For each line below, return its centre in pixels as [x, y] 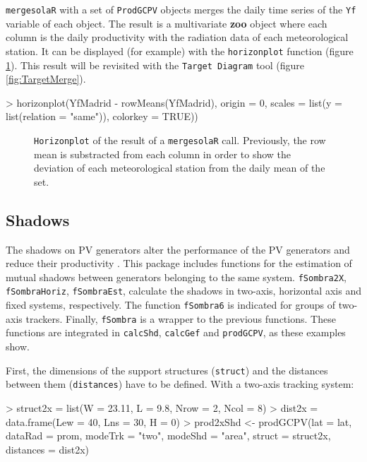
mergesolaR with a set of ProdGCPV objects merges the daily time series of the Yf [181, 9]
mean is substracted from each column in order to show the [163, 154]
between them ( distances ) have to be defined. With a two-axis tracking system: [180, 384]
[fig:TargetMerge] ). [46, 79]
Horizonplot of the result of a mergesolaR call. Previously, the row [180, 140]
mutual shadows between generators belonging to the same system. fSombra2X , [176, 277]
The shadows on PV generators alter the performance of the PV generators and [178, 249]
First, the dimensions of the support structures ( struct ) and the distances [167, 370]
